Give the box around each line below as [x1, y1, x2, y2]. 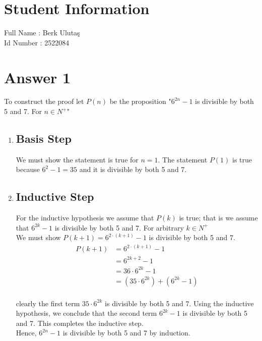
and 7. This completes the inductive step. [16, 317, 144, 328]
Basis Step [16, 131, 72, 146]
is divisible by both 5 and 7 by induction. [62, 327, 190, 338]
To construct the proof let [4, 96, 84, 106]
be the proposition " [109, 96, 171, 106]
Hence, [16, 327, 37, 338]
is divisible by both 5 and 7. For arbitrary [54, 222, 184, 233]
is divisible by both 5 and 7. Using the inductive [105, 298, 254, 308]
